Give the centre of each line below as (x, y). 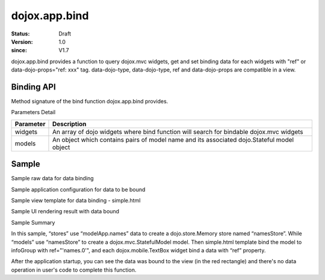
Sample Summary (33, 222)
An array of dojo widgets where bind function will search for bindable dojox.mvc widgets (178, 132)
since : (19, 50)
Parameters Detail (33, 112)
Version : (22, 41)
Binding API (34, 87)
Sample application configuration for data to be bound (78, 189)
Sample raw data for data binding (52, 178)
